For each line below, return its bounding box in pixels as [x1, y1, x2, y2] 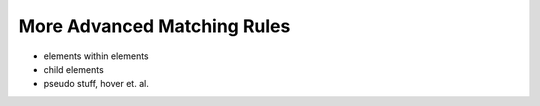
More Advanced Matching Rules [18, 15, 291, 37]
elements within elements [43, 50, 149, 62]
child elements [43, 63, 104, 75]
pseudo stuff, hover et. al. [43, 78, 149, 90]
